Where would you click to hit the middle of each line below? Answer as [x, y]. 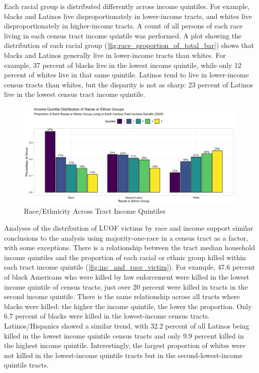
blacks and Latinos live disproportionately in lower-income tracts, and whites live [128, 16]
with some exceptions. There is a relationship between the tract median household [129, 247]
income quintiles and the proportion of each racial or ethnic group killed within [125, 257]
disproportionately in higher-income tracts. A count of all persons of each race [123, 26]
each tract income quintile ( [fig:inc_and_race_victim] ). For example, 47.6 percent [129, 267]
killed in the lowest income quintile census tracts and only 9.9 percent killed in [124, 335]
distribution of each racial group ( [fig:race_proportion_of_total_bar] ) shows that [129, 45]
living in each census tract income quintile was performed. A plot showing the [123, 35]
